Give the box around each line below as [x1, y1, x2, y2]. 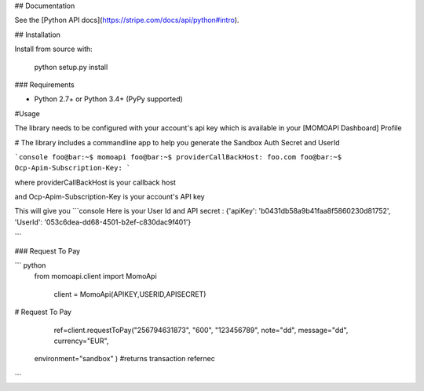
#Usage [14, 108, 41, 118]
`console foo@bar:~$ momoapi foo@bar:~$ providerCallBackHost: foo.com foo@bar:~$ [14, 152, 342, 161]
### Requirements [14, 79, 75, 90]
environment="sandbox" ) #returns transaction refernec [34, 354, 216, 364]
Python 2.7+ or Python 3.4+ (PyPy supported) [34, 94, 184, 104]
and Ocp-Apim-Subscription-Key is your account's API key [14, 192, 205, 202]
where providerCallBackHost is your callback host [14, 177, 177, 187]
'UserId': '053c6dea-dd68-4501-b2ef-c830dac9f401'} [14, 217, 192, 227]
